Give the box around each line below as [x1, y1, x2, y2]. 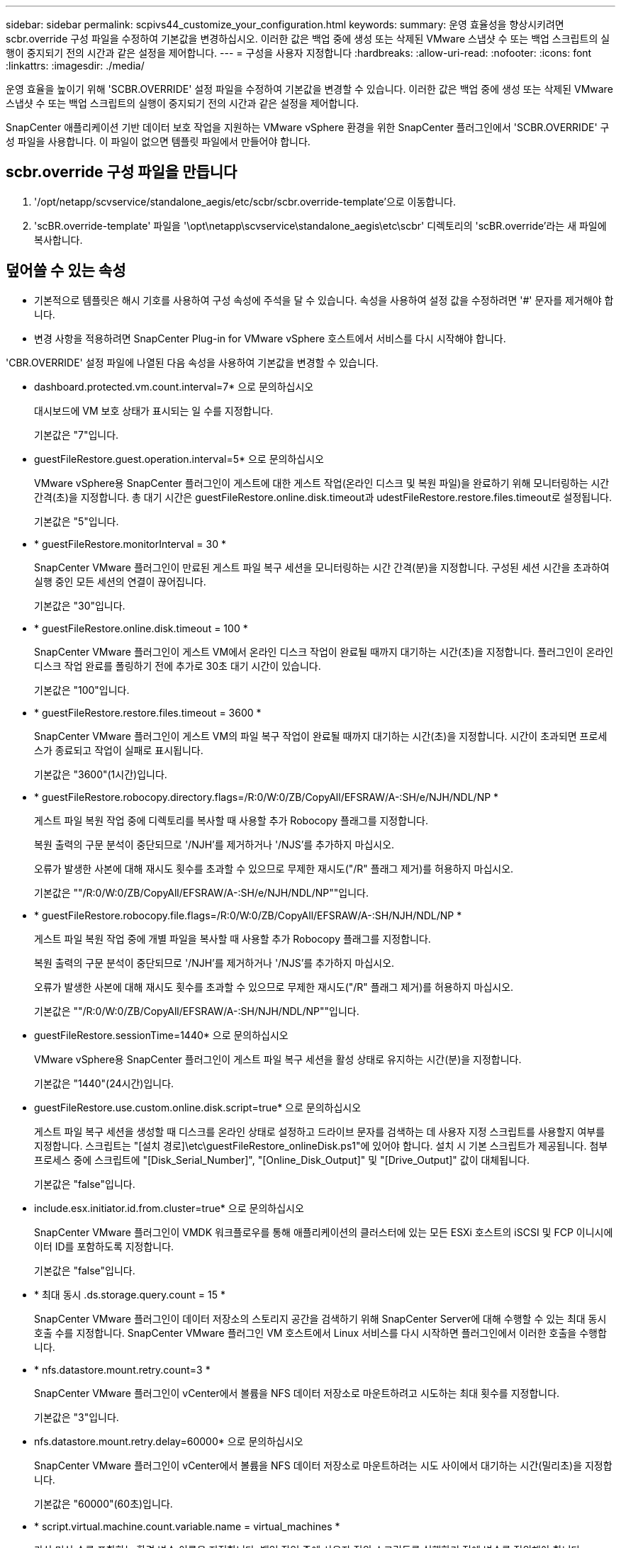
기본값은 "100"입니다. [34, 683, 130, 696]
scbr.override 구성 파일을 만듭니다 [6, 163, 237, 181]
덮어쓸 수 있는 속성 [6, 262, 126, 280]
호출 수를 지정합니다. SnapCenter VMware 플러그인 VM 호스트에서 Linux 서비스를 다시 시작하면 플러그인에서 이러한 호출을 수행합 [34, 1326, 607, 1339]
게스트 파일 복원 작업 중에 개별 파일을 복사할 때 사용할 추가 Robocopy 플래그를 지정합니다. [34, 932, 431, 945]
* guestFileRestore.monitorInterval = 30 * [34, 537, 226, 550]
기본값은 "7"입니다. [34, 428, 119, 441]
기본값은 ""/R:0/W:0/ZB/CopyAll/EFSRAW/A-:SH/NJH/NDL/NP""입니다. [34, 1004, 359, 1017]
